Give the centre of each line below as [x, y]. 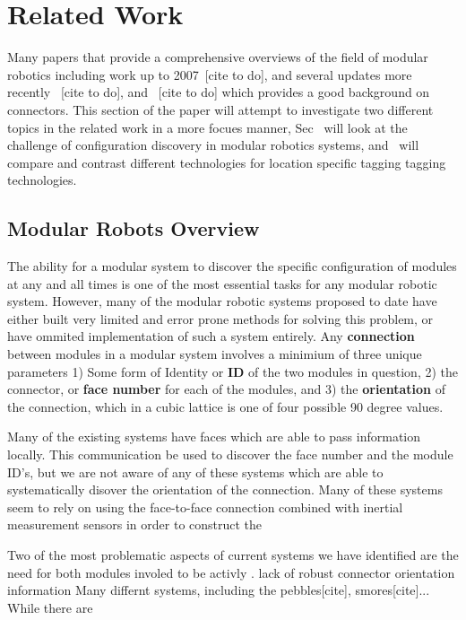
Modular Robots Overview [134, 228]
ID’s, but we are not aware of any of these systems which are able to [195, 472]
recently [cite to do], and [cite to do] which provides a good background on [219, 92]
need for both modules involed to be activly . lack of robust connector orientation [231, 572]
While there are [50, 607]
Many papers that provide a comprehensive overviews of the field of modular [218, 57]
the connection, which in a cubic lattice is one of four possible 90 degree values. [225, 406]
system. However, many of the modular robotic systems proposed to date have [222, 301]
